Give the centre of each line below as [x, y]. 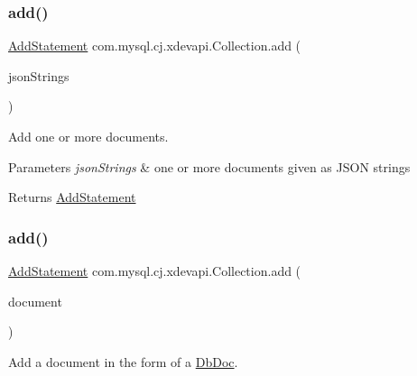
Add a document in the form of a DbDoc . [123, 361]
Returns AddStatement [72, 197]
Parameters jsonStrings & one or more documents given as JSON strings [209, 166]
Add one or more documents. [88, 136]
